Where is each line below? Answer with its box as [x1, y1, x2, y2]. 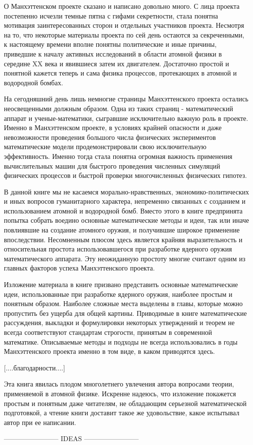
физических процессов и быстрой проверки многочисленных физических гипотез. [4, 170, 247, 180]
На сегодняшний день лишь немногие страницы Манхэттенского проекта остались [4, 94, 249, 104]
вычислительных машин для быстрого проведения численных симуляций [4, 160, 220, 171]
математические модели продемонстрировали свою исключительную [4, 141, 207, 152]
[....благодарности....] [4, 362, 65, 372]
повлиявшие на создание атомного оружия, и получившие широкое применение [4, 225, 240, 235]
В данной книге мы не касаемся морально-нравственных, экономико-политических [4, 186, 249, 196]
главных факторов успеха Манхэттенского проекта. [4, 263, 155, 273]
